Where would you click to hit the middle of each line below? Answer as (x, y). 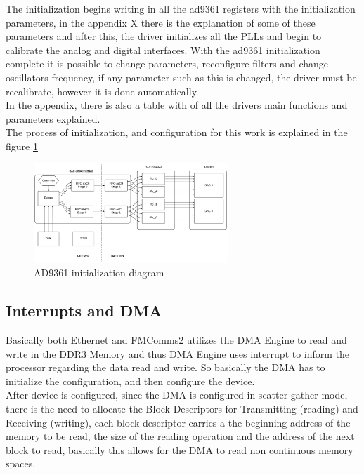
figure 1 (22, 146)
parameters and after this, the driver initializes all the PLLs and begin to (164, 36)
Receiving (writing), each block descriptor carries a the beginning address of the (178, 422)
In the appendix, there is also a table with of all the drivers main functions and (177, 105)
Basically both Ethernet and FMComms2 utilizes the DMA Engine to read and (176, 340)
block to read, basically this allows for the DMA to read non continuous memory (180, 449)
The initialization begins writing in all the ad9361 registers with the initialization (181, 8)
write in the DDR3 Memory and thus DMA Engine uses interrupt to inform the (178, 353)
